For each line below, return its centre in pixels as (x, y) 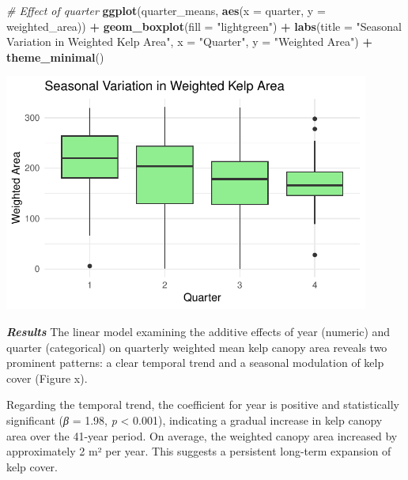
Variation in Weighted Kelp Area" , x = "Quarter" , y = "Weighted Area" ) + (189, 42)
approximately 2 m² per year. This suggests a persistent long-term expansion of (199, 451)
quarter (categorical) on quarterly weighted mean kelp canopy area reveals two (197, 347)
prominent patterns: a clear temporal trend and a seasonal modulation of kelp (195, 363)
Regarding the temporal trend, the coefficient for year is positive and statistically (203, 404)
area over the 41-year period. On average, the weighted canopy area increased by (202, 435)
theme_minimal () (55, 57)
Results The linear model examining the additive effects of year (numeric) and (198, 332)
